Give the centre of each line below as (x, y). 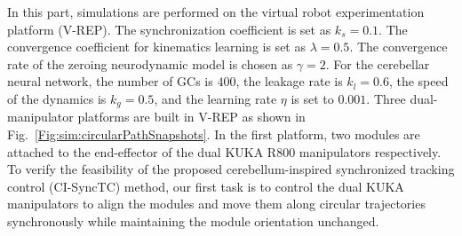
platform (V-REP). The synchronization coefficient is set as (169, 29)
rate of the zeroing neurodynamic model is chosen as (150, 63)
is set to (312, 98)
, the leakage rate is (289, 81)
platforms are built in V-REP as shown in (191, 117)
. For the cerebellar (378, 63)
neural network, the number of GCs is (110, 81)
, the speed (418, 81)
